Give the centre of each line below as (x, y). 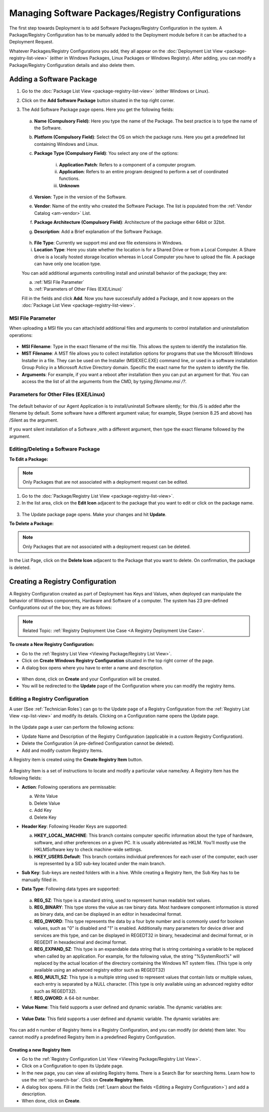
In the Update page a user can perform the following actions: (72, 727)
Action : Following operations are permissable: (69, 787)
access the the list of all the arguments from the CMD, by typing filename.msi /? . (104, 382)
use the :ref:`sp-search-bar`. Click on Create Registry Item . (83, 1080)
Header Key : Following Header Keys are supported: (75, 826)
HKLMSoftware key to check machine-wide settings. (88, 850)
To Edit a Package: (29, 459)
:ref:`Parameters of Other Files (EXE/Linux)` (79, 289)
